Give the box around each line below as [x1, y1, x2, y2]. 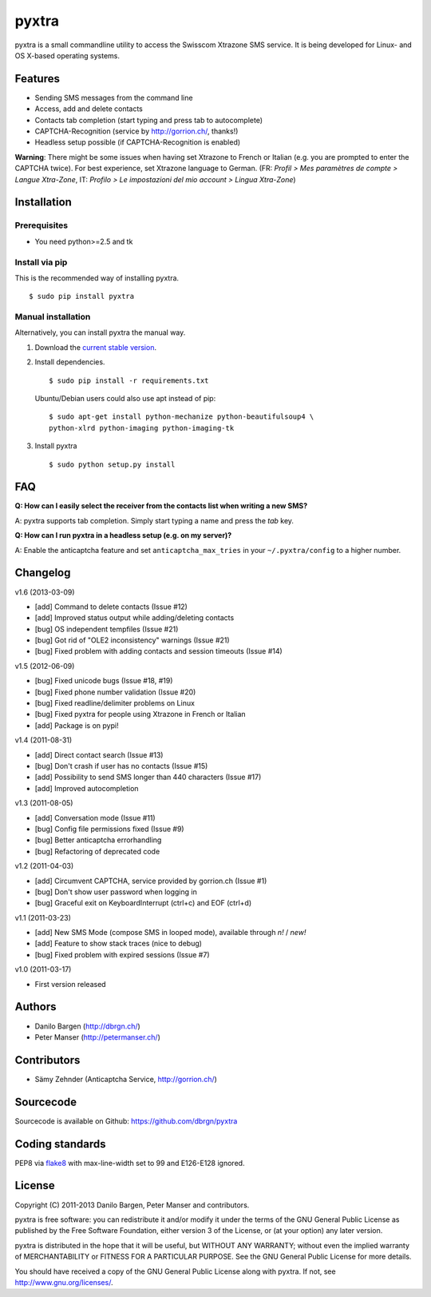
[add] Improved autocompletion [34, 783, 139, 793]
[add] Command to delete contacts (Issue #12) [34, 602, 188, 611]
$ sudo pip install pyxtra [29, 292, 135, 301]
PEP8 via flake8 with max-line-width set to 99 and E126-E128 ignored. [14, 1158, 245, 1168]
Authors [14, 1000, 57, 1014]
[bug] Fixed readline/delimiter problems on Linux [34, 698, 196, 708]
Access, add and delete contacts [34, 104, 143, 113]
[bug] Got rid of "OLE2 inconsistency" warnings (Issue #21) [34, 635, 231, 645]
